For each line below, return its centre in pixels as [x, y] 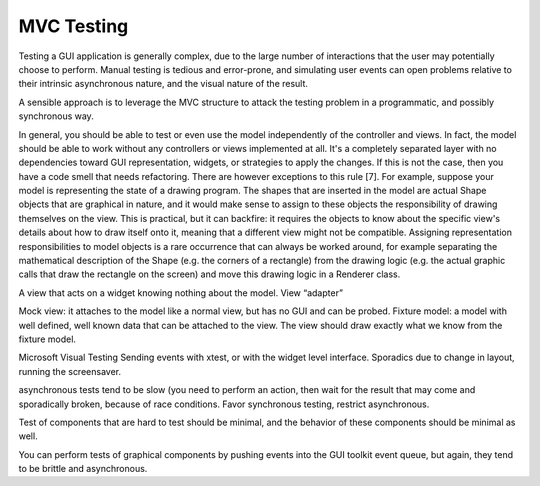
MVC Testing [73, 26]
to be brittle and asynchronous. [83, 469]
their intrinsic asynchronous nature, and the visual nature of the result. [163, 84]
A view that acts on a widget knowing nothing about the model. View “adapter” [181, 292]
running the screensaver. [70, 371]
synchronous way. [56, 116]
